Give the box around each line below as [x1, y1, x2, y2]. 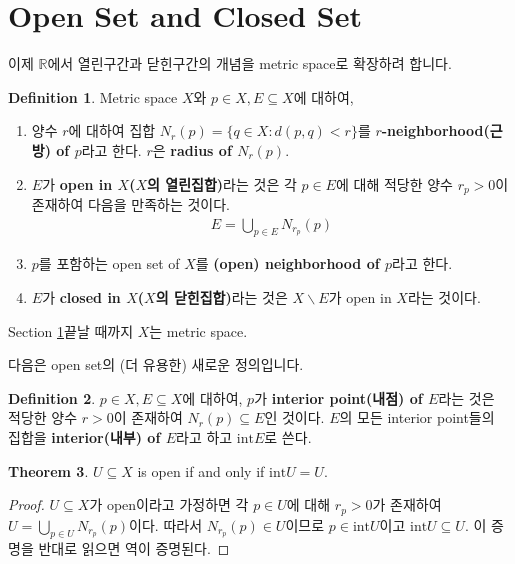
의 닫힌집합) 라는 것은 [155, 286, 288, 307]
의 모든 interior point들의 [339, 407, 495, 428]
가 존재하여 [372, 494, 442, 515]
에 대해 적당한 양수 [335, 173, 453, 194]
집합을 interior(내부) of [8, 426, 161, 447]
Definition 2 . [8, 387, 96, 408]
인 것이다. [264, 407, 325, 428]
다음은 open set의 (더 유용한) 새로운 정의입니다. [8, 354, 304, 375]
